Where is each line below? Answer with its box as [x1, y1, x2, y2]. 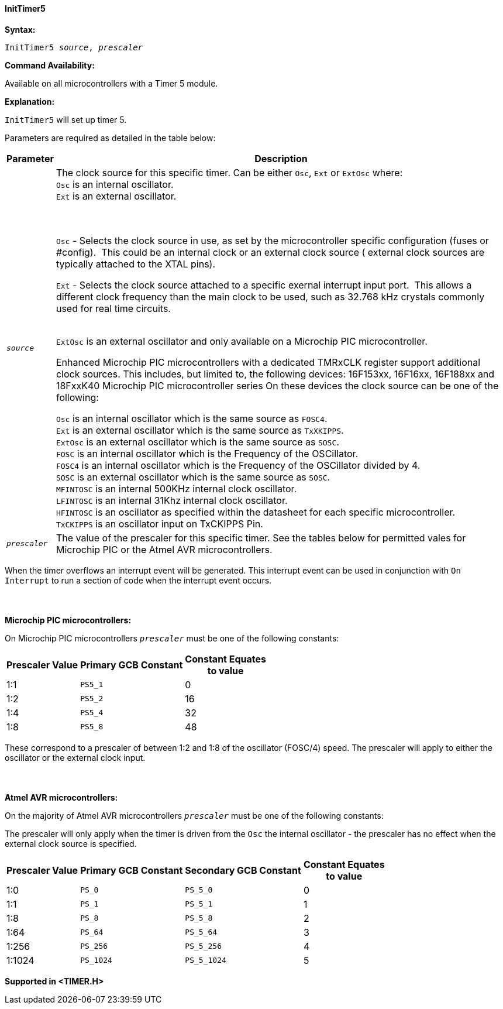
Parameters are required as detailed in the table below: [5, 132, 216, 143]
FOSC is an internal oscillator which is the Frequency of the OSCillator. [56, 447, 359, 459]
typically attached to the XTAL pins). [56, 258, 216, 270]
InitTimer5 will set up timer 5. [5, 114, 127, 125]
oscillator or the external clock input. [5, 752, 146, 763]
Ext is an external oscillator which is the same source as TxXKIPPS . [56, 424, 344, 436]
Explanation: [5, 96, 55, 107]
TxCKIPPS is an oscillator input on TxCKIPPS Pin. [56, 517, 263, 530]
